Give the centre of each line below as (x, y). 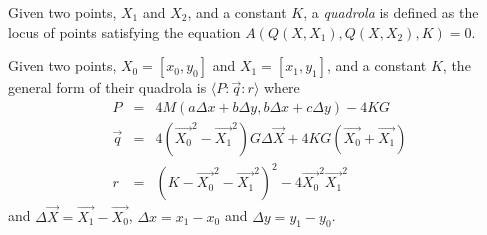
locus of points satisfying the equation (124, 31)
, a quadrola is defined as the (391, 12)
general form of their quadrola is (107, 87)
